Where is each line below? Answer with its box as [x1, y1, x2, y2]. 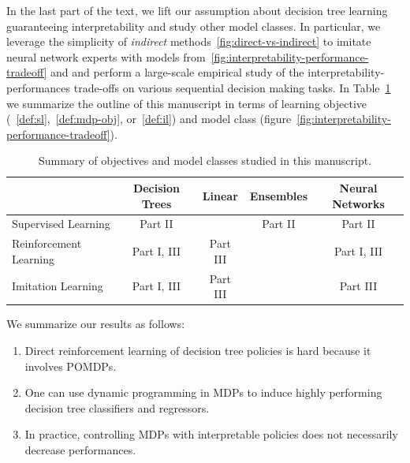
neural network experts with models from [6, 48, 206, 65]
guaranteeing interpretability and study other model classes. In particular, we [6, 17, 381, 34]
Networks [332, 195, 385, 211]
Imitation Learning [12, 278, 103, 294]
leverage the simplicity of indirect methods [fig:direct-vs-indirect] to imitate [6, 33, 371, 50]
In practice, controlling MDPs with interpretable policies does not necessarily [24, 426, 398, 442]
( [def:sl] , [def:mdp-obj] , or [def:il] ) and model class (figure [6, 110, 292, 127]
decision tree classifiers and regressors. [24, 399, 210, 416]
